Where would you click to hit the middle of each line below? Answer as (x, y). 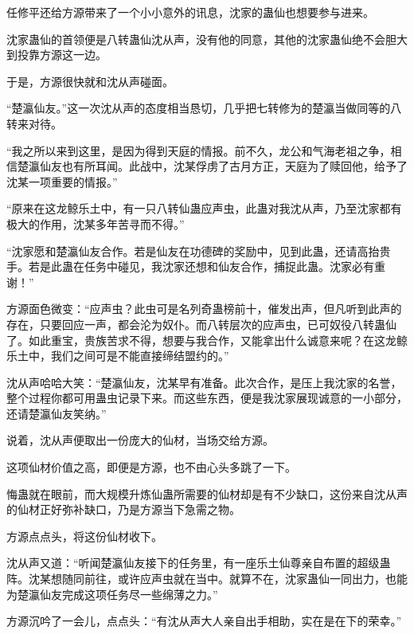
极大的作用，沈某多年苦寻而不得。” (96, 223)
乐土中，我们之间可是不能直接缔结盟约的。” (118, 356)
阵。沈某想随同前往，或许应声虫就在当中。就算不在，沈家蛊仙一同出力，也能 (207, 579)
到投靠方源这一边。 (57, 55)
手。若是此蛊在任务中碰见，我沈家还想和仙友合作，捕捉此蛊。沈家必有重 (196, 266)
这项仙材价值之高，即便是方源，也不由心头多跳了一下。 (151, 467)
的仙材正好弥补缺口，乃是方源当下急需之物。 (123, 509)
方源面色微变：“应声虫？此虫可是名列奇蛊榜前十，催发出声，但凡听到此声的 (204, 309)
